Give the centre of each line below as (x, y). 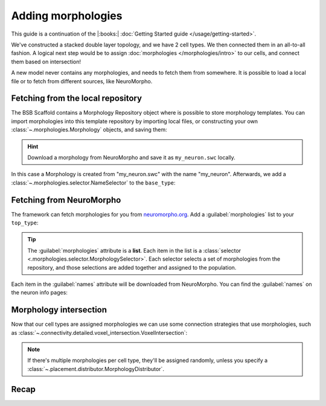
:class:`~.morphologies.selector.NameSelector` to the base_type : (93, 182)
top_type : (25, 223)
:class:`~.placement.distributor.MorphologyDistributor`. (96, 369)
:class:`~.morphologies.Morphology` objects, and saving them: (89, 130)
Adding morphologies (67, 16)
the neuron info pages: (39, 293)
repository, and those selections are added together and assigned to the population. (132, 267)
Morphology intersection (59, 310)
